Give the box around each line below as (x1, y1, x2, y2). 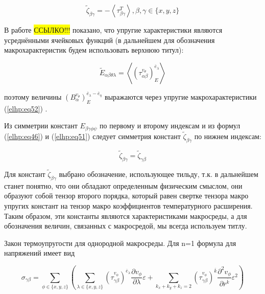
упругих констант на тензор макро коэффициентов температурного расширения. (4, 200, 253, 211)
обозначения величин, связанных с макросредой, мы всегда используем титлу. (4, 220, 247, 231)
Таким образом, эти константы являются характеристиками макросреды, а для (4, 210, 247, 221)
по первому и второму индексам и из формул (100, 120, 240, 131)
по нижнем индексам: (194, 130, 261, 141)
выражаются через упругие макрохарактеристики (105, 91, 257, 102)
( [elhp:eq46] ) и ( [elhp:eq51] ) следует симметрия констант (4, 130, 181, 141)
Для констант (4, 168, 45, 179)
